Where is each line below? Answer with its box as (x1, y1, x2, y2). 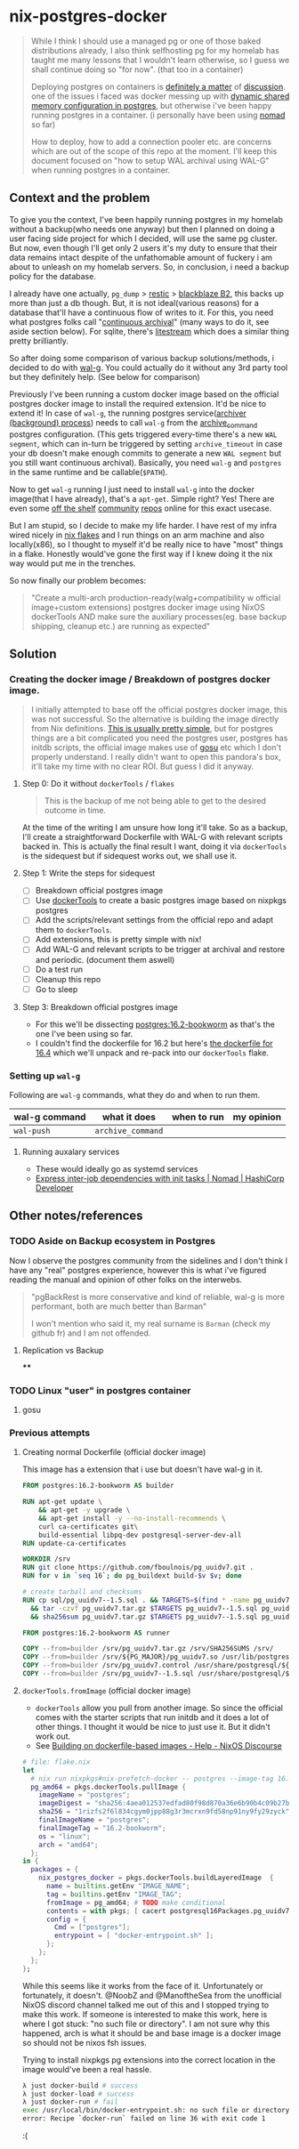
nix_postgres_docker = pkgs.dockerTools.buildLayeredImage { (38, 1873, 274, 1883)
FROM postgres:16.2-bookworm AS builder (21, 1482, 174, 1491)
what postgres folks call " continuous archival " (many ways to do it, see (9, 316, 270, 327)
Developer (35, 1183, 74, 1193)
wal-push (13, 1126, 51, 1136)
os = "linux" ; (38, 1831, 91, 1841)
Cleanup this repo (35, 974, 101, 984)
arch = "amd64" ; (38, 1840, 99, 1849)
